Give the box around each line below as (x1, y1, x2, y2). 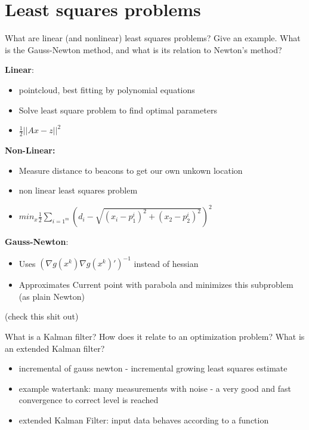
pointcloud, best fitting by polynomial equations (18, 83, 195, 96)
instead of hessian (134, 257, 199, 269)
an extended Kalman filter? (5, 342, 105, 354)
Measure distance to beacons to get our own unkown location (18, 164, 243, 176)
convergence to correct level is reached (18, 394, 159, 406)
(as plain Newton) (18, 290, 85, 302)
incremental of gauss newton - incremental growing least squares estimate (18, 362, 288, 374)
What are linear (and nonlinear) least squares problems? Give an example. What (5, 32, 301, 44)
